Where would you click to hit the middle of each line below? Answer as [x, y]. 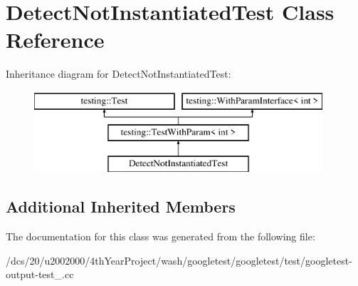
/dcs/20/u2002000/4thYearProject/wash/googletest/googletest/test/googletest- [179, 260]
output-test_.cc [40, 274]
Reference [55, 40]
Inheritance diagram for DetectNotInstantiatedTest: [119, 74]
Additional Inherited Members [121, 206]
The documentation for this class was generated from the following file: [160, 236]
